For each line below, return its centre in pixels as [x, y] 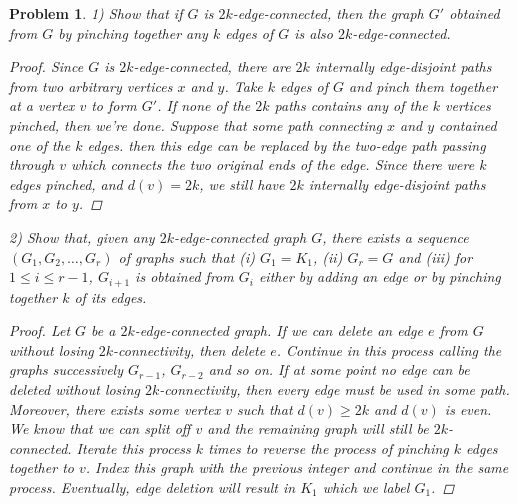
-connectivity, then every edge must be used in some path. [334, 388]
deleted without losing [74, 388]
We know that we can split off [100, 428]
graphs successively [66, 369]
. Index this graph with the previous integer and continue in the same [297, 467]
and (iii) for [435, 256]
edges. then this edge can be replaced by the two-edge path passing [286, 144]
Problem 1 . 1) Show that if [96, 13]
